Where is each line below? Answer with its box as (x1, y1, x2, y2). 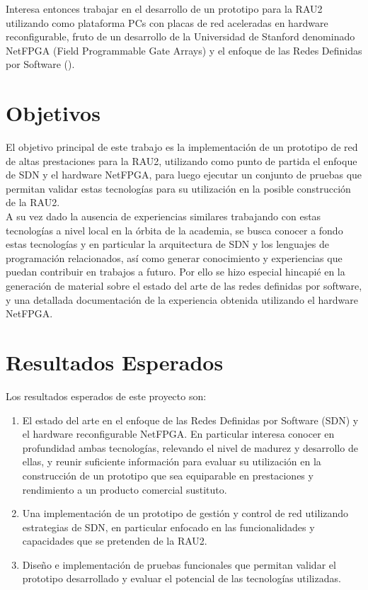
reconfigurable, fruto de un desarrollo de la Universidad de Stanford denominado (6, 29, 355, 44)
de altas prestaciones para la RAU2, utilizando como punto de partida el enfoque (6, 153, 357, 168)
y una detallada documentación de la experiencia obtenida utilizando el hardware (6, 292, 358, 307)
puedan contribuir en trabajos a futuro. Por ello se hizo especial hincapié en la (6, 264, 345, 279)
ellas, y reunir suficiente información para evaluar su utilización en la (22, 454, 321, 469)
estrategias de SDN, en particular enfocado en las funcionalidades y (22, 519, 315, 534)
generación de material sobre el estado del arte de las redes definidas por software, (6, 278, 362, 293)
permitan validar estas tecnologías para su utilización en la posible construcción (6, 181, 351, 195)
